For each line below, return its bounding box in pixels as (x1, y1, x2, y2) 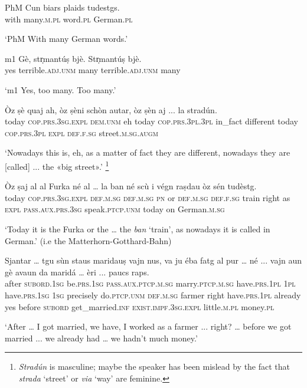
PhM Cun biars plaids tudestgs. (5, 1, 120, 13)
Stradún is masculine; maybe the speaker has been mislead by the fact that (18, 360, 290, 373)
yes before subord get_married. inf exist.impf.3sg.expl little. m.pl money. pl (5, 300, 275, 313)
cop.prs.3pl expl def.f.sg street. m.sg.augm (5, 126, 158, 139)
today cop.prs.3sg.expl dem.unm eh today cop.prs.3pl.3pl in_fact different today (5, 115, 298, 127)
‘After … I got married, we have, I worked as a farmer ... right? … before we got (5, 320, 292, 333)
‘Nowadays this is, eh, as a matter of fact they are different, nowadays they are (5, 146, 290, 159)
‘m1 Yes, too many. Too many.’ (5, 83, 116, 96)
